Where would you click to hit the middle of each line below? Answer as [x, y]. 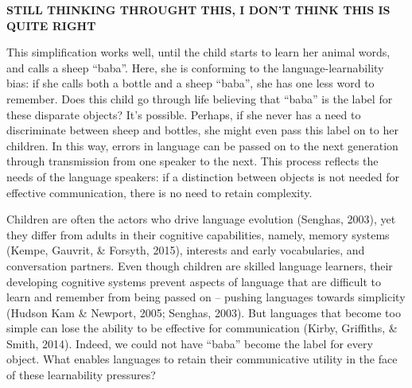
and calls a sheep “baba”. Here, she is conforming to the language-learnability [195, 67]
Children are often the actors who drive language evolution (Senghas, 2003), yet [201, 219]
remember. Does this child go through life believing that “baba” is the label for [200, 98]
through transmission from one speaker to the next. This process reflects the [192, 161]
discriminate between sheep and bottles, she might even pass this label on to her [202, 130]
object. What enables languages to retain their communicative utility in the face [202, 359]
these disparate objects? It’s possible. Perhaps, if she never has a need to [184, 114]
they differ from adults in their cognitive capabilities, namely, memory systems [198, 234]
